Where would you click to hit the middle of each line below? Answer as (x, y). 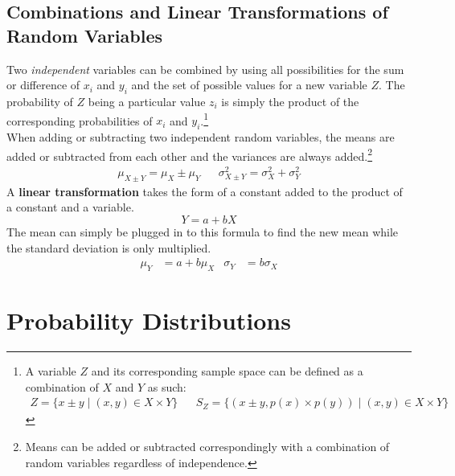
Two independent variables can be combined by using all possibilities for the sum (205, 69)
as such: (167, 386)
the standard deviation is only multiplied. (109, 247)
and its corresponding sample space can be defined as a (227, 371)
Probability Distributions (149, 320)
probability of (40, 101)
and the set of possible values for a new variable (249, 85)
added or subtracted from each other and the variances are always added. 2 (190, 154)
